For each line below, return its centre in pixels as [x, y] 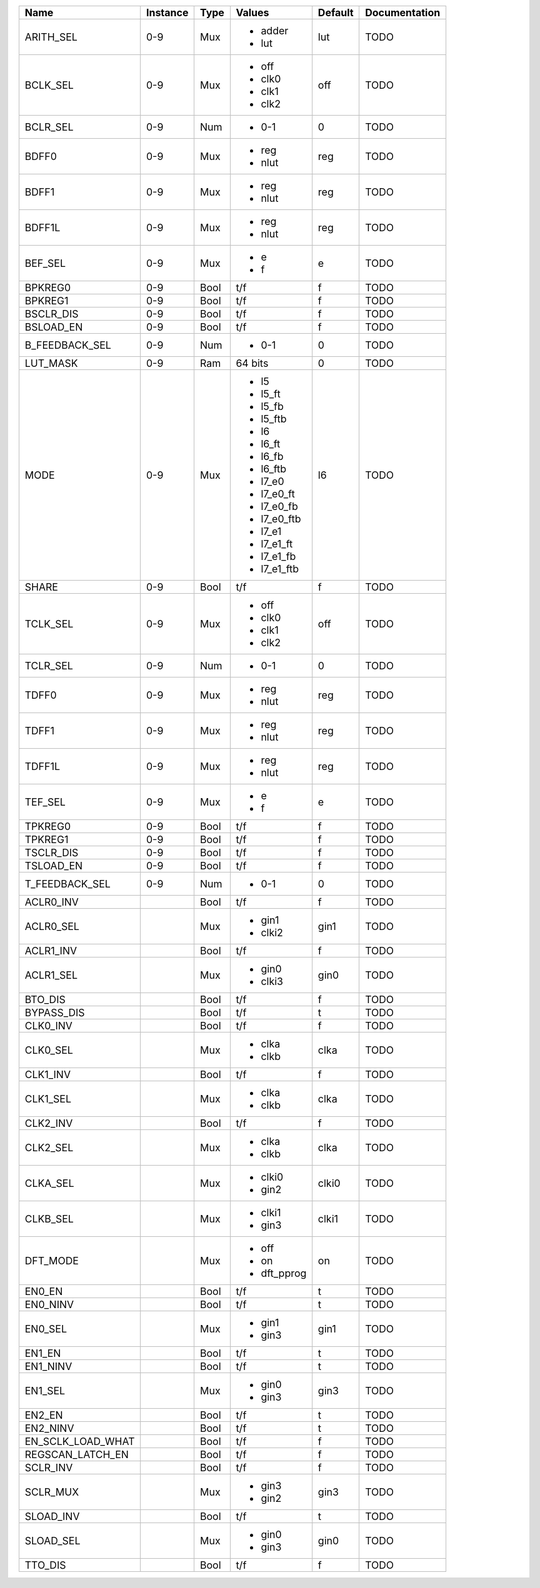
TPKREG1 [46, 839]
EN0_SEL [45, 1328]
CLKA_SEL [49, 1183]
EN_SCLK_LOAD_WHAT [79, 1441]
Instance [167, 12]
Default [335, 12]
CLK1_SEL [48, 1098]
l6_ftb [273, 468]
